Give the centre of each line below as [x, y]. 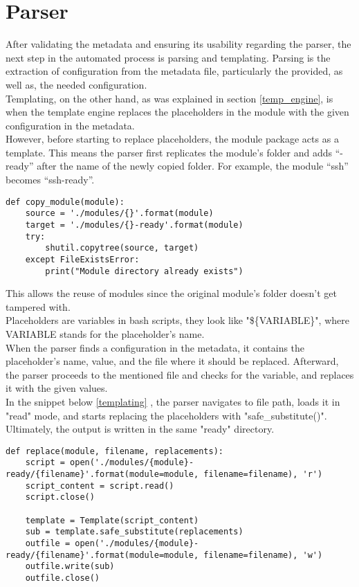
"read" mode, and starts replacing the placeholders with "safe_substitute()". [166, 415]
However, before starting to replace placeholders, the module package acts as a [172, 139]
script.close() [60, 497]
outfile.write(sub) [70, 567]
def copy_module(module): [65, 202]
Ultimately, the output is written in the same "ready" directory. [140, 429]
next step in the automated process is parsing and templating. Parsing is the [168, 57]
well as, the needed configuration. [76, 84]
